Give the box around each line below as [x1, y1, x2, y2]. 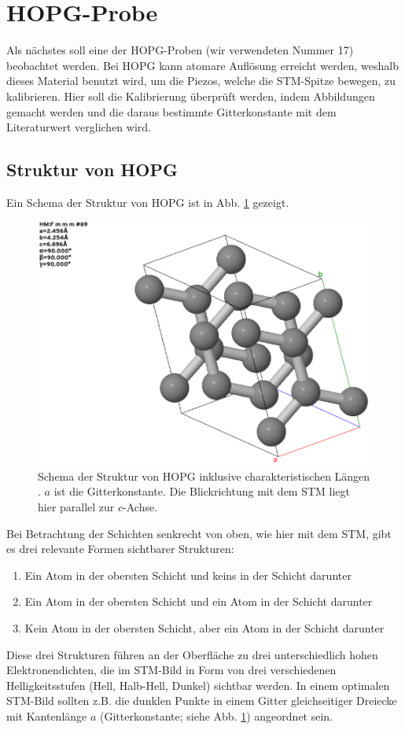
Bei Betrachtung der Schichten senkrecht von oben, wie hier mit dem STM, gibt [6, 525, 392, 541]
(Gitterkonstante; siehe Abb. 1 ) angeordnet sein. [100, 707, 333, 724]
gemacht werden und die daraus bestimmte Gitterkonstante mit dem [6, 103, 337, 120]
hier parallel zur [38, 499, 115, 515]
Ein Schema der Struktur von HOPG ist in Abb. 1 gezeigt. [6, 194, 289, 210]
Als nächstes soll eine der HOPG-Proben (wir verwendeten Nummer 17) [6, 42, 354, 58]
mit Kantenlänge [6, 707, 87, 724]
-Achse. [123, 499, 158, 515]
